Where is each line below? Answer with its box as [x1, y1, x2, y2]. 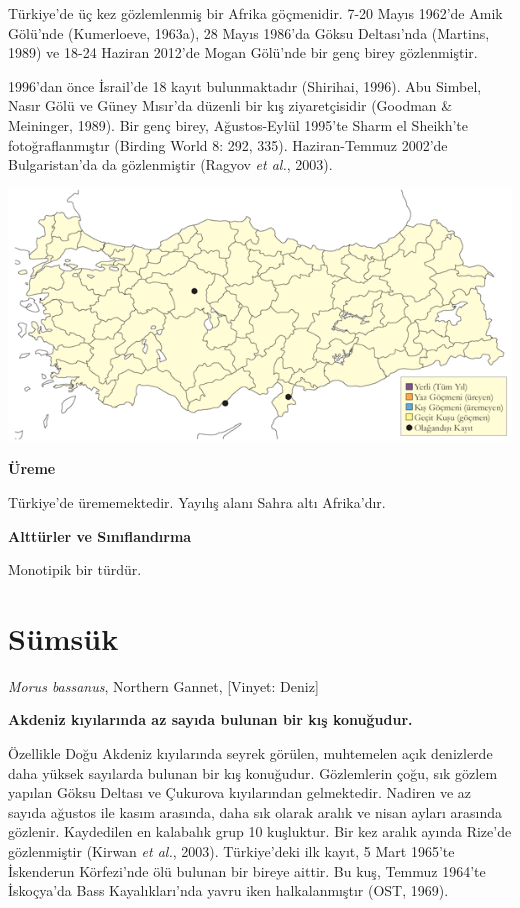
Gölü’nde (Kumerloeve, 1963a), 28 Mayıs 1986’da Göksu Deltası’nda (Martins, [8, 22, 490, 43]
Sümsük [8, 617, 119, 658]
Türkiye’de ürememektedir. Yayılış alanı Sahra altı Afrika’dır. [8, 491, 386, 512]
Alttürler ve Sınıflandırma [8, 525, 192, 546]
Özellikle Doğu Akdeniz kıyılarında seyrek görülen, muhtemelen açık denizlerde [8, 743, 493, 764]
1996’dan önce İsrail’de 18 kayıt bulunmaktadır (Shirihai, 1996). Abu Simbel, [8, 75, 482, 96]
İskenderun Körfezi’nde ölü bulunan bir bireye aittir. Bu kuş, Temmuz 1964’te [8, 860, 486, 881]
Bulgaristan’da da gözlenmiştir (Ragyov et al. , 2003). [8, 154, 333, 175]
